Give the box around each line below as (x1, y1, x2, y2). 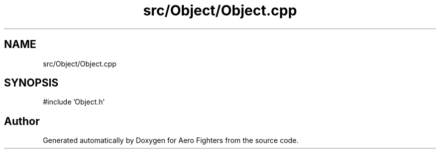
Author (4, 114, 40, 127)
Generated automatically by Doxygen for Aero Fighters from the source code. (43, 136, 299, 145)
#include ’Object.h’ (43, 97, 105, 106)
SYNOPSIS (4, 76, 59, 89)
